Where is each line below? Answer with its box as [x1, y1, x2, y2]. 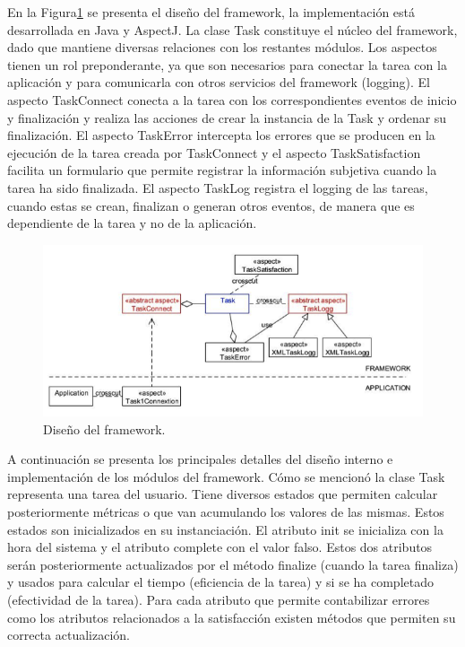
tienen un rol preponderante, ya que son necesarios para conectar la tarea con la [7, 55, 447, 74]
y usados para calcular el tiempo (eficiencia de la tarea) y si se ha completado [7, 573, 434, 591]
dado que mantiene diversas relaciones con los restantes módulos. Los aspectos [7, 38, 437, 57]
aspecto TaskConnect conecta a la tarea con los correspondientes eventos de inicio [7, 90, 457, 109]
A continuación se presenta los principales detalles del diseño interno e [7, 450, 393, 468]
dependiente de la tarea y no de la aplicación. [7, 214, 257, 232]
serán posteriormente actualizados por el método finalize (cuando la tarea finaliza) [7, 555, 459, 573]
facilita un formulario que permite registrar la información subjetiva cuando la [7, 161, 437, 179]
